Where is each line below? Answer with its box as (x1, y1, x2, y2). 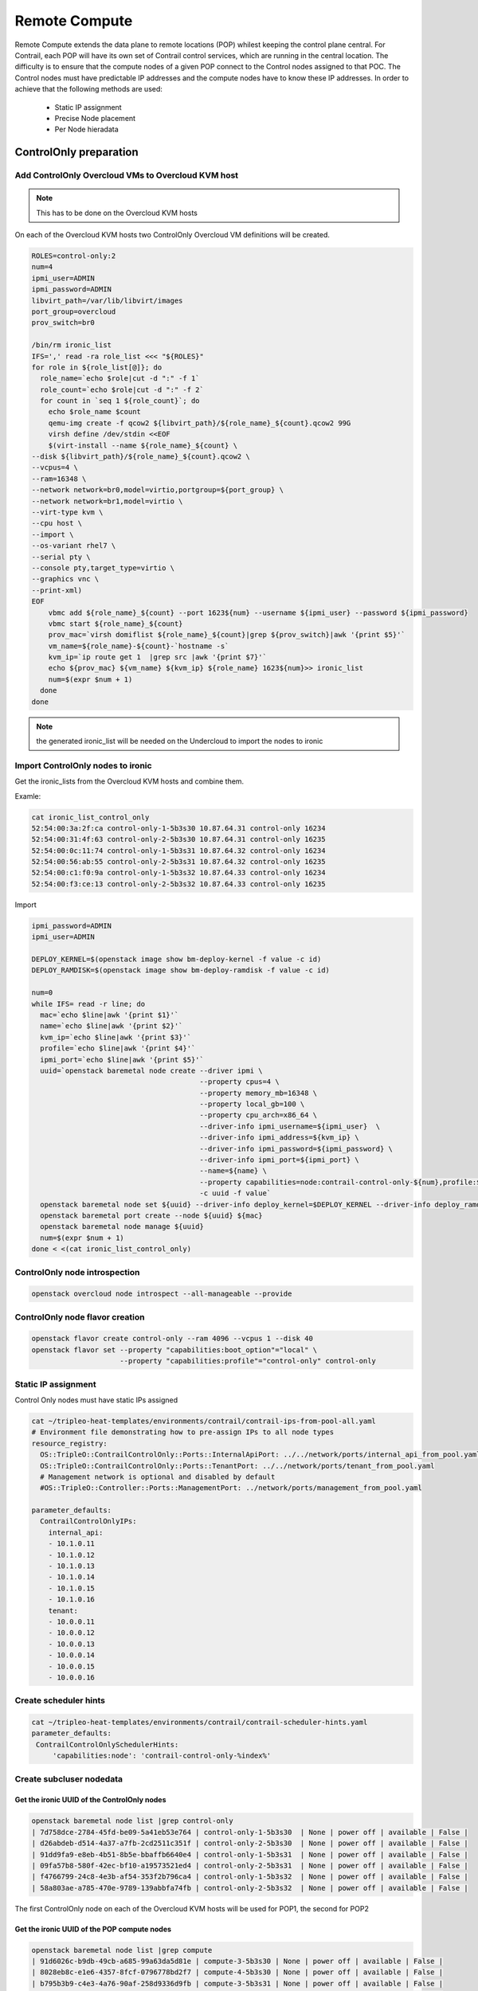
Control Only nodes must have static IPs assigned (14, 1394, 178, 1405)
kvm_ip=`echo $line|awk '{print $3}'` (40, 1032, 191, 1042)
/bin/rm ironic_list (31, 341, 112, 350)
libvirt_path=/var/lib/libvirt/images (31, 295, 183, 305)
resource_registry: (31, 1438, 108, 1448)
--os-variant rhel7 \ (31, 542, 116, 550)
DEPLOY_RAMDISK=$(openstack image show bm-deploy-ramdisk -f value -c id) (31, 966, 331, 975)
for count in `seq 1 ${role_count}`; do (40, 397, 200, 405)
